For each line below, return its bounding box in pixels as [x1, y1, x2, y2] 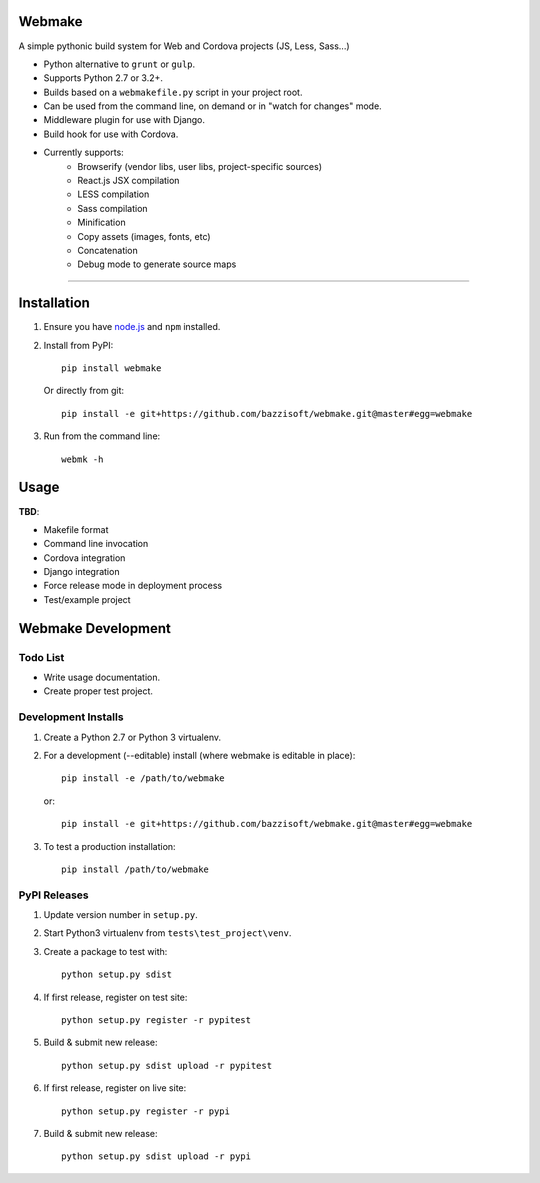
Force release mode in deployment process [43, 580, 223, 592]
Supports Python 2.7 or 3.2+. [43, 72, 164, 84]
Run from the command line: [43, 430, 161, 442]
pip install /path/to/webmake [61, 863, 210, 875]
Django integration [43, 566, 120, 578]
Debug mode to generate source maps [77, 258, 237, 270]
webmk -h [61, 453, 104, 465]
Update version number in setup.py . [43, 909, 199, 921]
